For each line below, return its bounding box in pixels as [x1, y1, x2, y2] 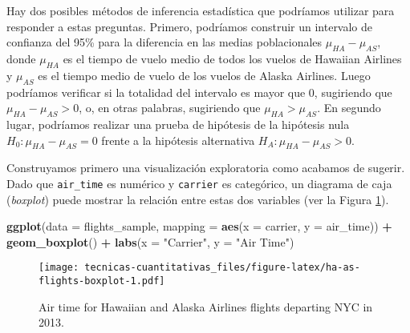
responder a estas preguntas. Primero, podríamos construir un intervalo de [6, 18, 373, 34]
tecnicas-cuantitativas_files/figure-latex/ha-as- [84, 262, 360, 274]
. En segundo [317, 99, 381, 116]
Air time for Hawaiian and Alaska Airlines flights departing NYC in [39, 298, 373, 315]
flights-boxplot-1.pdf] [39, 275, 165, 287]
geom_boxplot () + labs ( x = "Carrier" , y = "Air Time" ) [6, 233, 294, 250]
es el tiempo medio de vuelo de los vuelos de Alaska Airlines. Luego [38, 66, 371, 83]
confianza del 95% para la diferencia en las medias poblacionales [6, 34, 323, 50]
